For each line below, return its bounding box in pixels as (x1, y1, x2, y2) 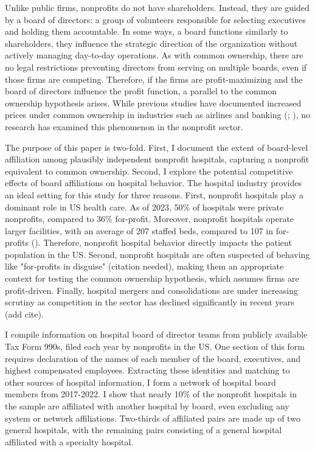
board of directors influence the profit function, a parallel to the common (5, 85, 277, 97)
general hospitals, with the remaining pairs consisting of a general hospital (5, 423, 282, 436)
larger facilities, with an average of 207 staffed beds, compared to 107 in (5, 224, 273, 237)
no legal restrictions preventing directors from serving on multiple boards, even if (5, 60, 307, 73)
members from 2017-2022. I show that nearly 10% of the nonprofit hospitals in (5, 388, 297, 400)
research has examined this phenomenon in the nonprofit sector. (5, 120, 243, 133)
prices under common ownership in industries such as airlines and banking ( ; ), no (5, 108, 311, 121)
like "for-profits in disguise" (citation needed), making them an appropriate (5, 260, 284, 273)
